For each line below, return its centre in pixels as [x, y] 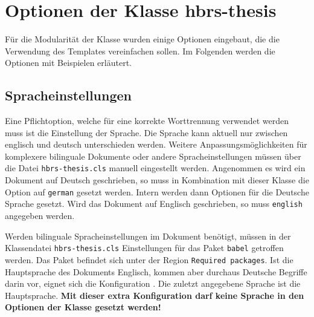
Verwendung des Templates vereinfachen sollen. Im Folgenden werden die [140, 51]
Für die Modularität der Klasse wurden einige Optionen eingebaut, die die [142, 39]
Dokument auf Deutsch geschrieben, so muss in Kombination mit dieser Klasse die [157, 180]
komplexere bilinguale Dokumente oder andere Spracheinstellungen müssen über [153, 156]
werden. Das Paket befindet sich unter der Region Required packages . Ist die [149, 259]
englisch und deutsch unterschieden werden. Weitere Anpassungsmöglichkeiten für [156, 144]
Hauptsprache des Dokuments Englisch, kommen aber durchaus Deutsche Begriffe [156, 271]
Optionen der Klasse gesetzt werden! [83, 307]
